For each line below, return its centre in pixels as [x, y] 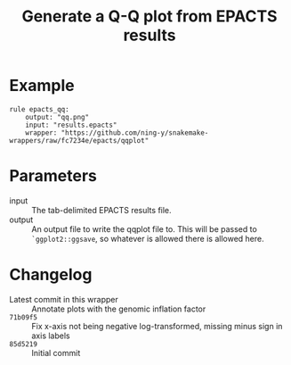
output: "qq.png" [57, 117]
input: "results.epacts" [71, 125]
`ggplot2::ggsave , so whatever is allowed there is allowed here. [148, 238]
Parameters [53, 176]
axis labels [51, 336]
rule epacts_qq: [39, 109]
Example [42, 86]
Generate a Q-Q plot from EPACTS [150, 17]
